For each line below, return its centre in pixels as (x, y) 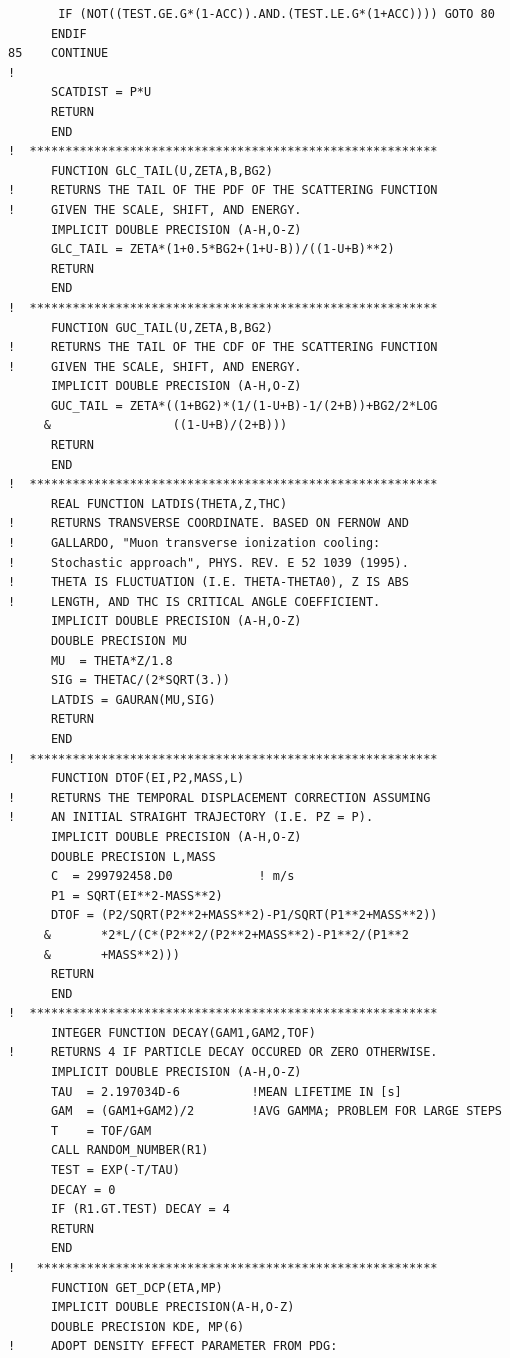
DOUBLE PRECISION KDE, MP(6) (147, 1326)
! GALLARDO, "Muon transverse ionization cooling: (194, 543)
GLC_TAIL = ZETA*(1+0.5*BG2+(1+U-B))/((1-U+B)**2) (222, 249)
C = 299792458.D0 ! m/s (172, 876)
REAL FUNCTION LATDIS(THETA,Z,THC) (169, 503)
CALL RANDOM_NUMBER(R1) (129, 1150)
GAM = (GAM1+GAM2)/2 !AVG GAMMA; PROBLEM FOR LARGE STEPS (276, 1111)
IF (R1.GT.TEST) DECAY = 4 (140, 1209)
